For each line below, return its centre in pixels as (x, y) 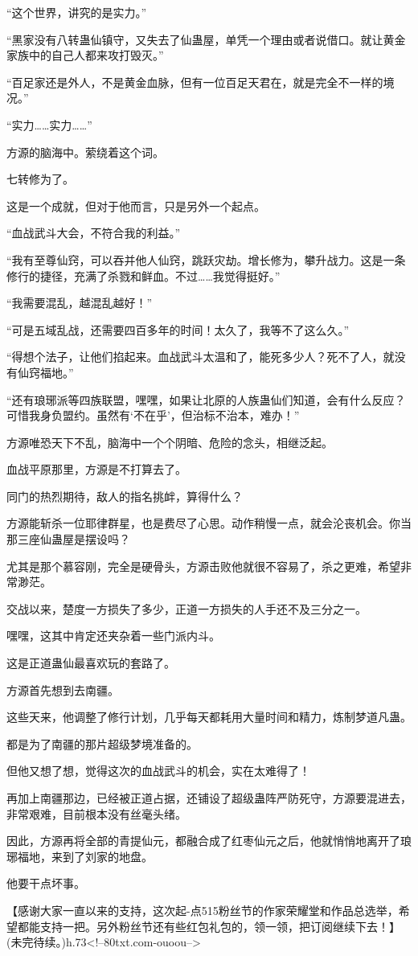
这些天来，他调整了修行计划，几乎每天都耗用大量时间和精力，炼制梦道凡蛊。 (209, 717)
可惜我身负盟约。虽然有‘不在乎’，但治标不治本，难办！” (153, 415)
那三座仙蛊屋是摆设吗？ (68, 539)
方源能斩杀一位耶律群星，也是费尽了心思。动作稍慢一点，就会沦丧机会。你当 (209, 523)
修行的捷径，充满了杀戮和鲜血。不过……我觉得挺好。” (143, 275)
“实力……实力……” (49, 124)
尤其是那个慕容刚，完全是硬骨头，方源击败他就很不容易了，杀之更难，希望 (203, 566)
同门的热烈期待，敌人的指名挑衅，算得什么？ (125, 496)
